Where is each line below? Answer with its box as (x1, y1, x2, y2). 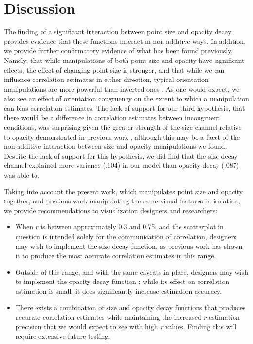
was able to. (4, 170, 39, 180)
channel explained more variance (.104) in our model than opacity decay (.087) (4, 160, 239, 170)
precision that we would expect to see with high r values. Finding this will (15, 321, 237, 331)
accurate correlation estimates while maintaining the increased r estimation (15, 312, 240, 322)
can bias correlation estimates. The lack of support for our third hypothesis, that (4, 102, 245, 113)
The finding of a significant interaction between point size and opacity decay (4, 26, 232, 37)
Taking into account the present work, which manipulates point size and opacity (4, 186, 243, 196)
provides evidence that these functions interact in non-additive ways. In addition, (4, 36, 246, 46)
